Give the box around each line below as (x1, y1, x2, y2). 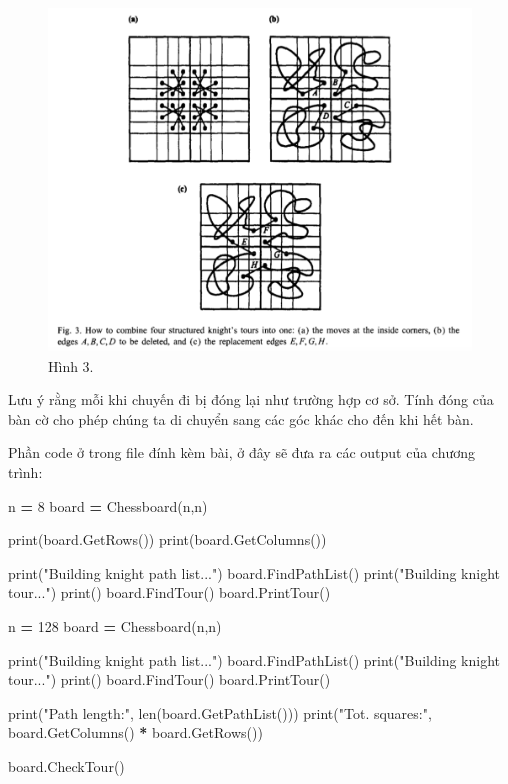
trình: (8, 461, 43, 482)
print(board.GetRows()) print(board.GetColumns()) (8, 529, 327, 550)
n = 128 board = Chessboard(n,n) (8, 615, 222, 636)
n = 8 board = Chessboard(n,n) (8, 495, 208, 516)
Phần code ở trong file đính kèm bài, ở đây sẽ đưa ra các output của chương (8, 442, 476, 463)
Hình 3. (48, 355, 94, 376)
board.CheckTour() (8, 755, 125, 776)
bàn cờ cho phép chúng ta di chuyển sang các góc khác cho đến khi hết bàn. (8, 408, 474, 429)
